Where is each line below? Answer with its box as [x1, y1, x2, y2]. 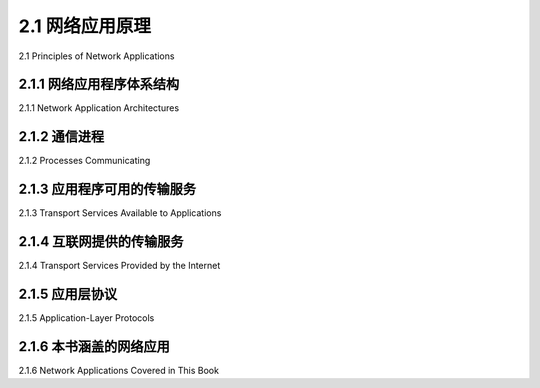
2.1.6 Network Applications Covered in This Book [18, 364, 220, 376]
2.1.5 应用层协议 [18, 285, 118, 302]
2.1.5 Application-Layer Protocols [18, 312, 155, 324]
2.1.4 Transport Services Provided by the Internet [18, 260, 221, 272]
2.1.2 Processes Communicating [18, 155, 151, 167]
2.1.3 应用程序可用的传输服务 [18, 181, 197, 198]
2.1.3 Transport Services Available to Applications [18, 207, 222, 219]
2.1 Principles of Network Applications [18, 50, 175, 62]
